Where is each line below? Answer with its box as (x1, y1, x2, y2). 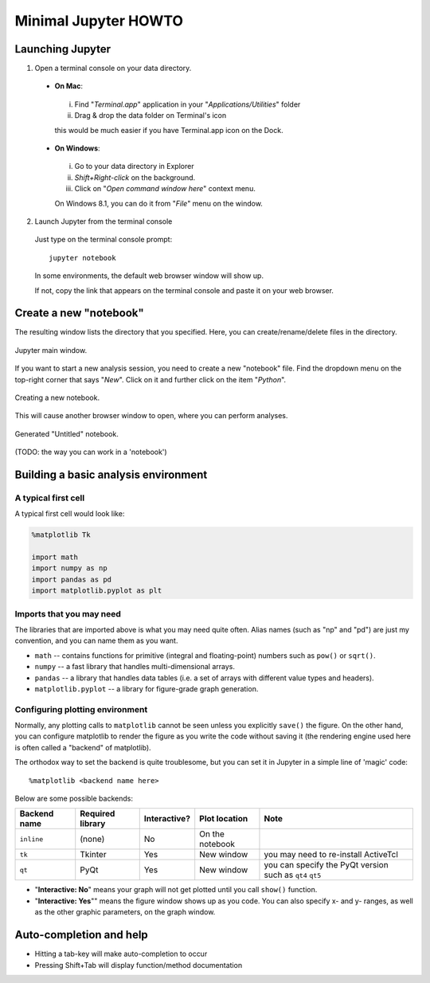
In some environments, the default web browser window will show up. (34, 271, 264, 280)
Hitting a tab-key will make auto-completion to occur (34, 949, 208, 959)
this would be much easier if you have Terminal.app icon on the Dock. (54, 125, 283, 135)
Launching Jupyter (14, 42, 111, 56)
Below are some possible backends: (14, 793, 133, 804)
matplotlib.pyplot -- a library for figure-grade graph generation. (34, 683, 259, 693)
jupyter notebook (49, 253, 116, 262)
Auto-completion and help (14, 928, 149, 942)
